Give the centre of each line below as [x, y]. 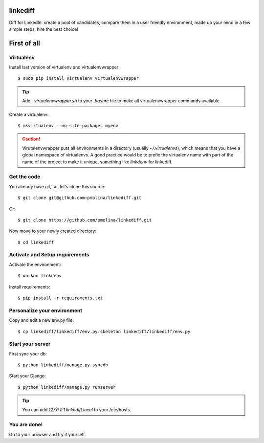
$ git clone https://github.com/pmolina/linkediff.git [85, 220]
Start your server [30, 344]
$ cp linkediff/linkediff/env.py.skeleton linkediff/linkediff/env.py [104, 332]
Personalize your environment [46, 310]
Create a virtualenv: [29, 114]
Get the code [25, 177]
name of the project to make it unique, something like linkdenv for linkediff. [97, 162]
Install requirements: [30, 287]
